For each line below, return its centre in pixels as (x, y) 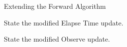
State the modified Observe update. (57, 39)
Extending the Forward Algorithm (55, 6)
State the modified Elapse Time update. (64, 22)
